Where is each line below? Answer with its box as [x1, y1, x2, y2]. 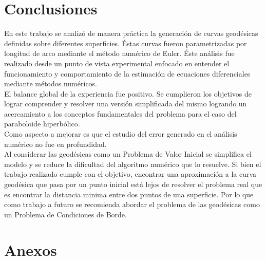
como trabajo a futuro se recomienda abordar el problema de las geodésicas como [4, 199, 260, 210]
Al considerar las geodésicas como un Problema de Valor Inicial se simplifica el [4, 148, 252, 159]
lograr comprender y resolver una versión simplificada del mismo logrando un [4, 98, 247, 109]
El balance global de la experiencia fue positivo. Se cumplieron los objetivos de [4, 88, 252, 99]
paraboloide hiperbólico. [4, 118, 80, 129]
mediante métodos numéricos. [4, 78, 98, 89]
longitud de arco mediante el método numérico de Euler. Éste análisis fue [4, 48, 235, 59]
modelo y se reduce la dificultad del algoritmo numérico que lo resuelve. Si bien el [4, 158, 261, 169]
